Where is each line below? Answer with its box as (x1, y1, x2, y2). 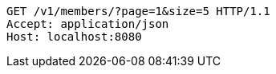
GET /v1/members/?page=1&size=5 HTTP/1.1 (6, 5, 270, 18)
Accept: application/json (6, 18, 169, 30)
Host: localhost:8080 (6, 30, 142, 43)
